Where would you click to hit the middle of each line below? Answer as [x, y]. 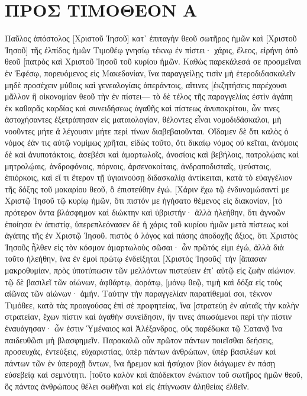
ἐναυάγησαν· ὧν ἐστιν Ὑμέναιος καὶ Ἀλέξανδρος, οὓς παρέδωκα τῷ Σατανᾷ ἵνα [144, 328]
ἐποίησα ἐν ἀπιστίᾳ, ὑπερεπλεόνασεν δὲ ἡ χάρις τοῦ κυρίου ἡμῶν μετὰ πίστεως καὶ [147, 223]
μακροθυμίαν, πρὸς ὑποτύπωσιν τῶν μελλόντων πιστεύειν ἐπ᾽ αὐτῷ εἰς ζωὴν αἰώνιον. [151, 270]
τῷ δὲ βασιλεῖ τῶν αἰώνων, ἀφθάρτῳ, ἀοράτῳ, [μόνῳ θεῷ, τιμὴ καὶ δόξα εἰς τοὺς [143, 281]
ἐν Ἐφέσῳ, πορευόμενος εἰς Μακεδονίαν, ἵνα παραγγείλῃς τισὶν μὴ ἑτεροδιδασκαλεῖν [150, 73]
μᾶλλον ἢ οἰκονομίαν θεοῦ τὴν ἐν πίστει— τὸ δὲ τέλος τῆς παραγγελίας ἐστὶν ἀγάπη [149, 96]
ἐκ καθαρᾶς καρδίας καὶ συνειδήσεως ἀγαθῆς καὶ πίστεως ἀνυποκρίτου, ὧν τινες [142, 107]
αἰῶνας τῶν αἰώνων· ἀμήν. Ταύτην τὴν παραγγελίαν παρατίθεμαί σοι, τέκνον [138, 293]
